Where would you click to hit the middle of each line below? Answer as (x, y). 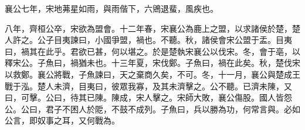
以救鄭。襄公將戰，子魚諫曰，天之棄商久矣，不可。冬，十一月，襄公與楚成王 (152, 74)
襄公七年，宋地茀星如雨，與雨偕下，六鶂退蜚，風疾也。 (111, 8)
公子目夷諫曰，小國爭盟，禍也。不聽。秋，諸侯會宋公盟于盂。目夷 (165, 40)
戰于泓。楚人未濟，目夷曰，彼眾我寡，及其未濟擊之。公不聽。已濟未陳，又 (148, 86)
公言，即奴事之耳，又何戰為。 (62, 120)
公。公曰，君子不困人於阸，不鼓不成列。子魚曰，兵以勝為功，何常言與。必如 (152, 109)
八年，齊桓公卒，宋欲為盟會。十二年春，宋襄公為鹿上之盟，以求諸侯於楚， (148, 28)
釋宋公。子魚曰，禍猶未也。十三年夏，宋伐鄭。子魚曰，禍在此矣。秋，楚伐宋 (152, 63)
